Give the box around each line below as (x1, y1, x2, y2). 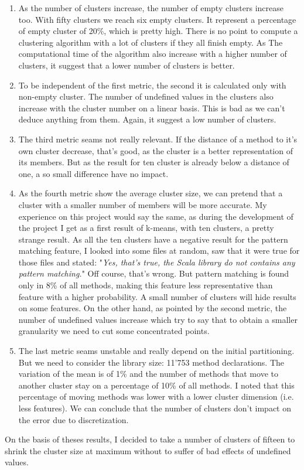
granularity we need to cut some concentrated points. (18, 325, 210, 337)
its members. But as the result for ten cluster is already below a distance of (18, 156, 289, 168)
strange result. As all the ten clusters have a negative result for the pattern (18, 233, 288, 245)
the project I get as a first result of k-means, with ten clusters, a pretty (18, 222, 274, 234)
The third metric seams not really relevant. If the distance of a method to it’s (18, 132, 298, 145)
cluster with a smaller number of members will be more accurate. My (18, 198, 267, 210)
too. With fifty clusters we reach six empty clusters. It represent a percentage (18, 13, 296, 25)
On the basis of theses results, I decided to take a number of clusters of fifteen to (5, 433, 295, 445)
